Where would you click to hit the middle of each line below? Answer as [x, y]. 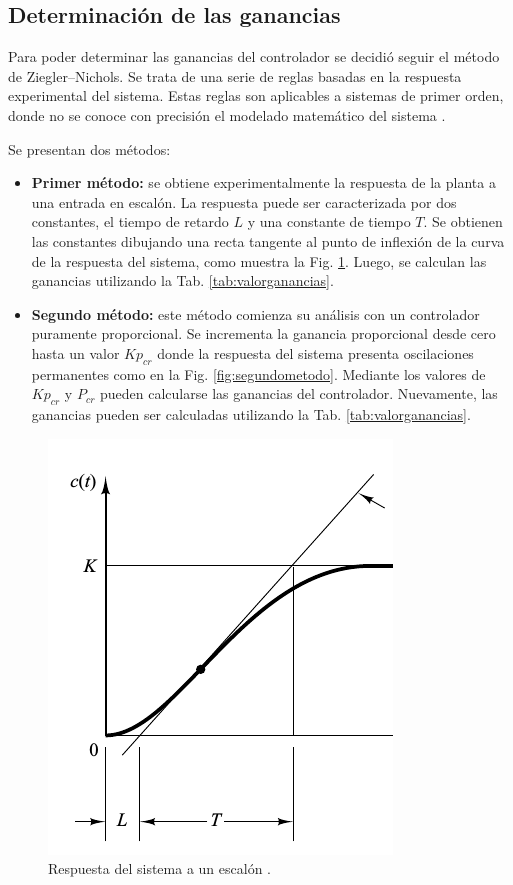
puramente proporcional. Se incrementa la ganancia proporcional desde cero [263, 333]
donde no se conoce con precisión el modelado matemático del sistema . [227, 114]
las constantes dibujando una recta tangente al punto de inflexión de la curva [268, 240]
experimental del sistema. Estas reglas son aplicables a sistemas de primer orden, [256, 95]
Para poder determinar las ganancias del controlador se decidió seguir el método [254, 56]
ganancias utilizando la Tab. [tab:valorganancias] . [182, 280]
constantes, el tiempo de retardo [130, 221]
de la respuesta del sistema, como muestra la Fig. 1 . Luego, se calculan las [259, 260]
